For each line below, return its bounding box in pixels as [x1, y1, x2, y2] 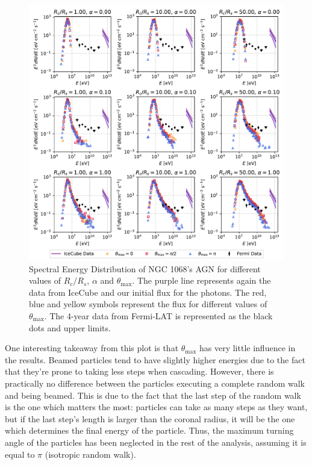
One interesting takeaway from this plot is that [5, 342, 179, 354]
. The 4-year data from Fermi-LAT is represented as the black [44, 309, 273, 322]
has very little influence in [199, 342, 296, 354]
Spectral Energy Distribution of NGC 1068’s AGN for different [29, 262, 261, 275]
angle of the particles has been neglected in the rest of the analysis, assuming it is [5, 435, 307, 448]
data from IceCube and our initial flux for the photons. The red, [29, 286, 267, 298]
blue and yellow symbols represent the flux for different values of [29, 298, 267, 310]
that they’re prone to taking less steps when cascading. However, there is [5, 365, 274, 378]
